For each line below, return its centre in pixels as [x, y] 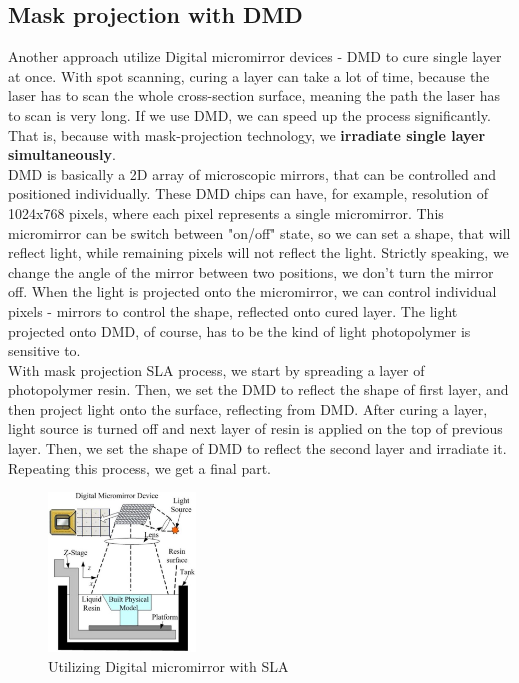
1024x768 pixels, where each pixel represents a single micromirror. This [226, 212]
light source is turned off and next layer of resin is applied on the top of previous [255, 428]
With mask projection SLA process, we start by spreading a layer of [216, 369]
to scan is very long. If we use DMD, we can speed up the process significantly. [249, 114]
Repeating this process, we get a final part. [139, 467]
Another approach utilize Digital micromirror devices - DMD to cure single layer [255, 56]
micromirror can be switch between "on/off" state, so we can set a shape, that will [259, 232]
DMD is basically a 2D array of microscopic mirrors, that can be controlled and [252, 173]
